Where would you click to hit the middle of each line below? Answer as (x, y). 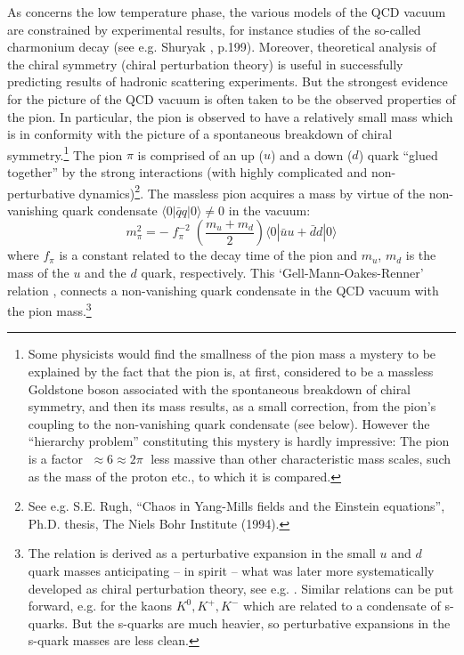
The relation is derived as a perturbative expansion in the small (202, 553)
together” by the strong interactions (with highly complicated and (187, 172)
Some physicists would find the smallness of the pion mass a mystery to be (232, 354)
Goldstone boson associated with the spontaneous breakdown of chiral (220, 388)
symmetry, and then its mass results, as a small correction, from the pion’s (232, 406)
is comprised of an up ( (200, 154)
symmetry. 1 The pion (65, 153)
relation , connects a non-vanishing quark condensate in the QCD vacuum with (223, 290)
